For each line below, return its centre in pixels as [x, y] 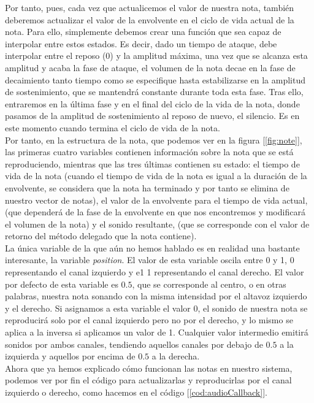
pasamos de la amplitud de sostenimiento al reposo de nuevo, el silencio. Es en [152, 116]
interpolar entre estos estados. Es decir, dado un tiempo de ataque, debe [141, 43]
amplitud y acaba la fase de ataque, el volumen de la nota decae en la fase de [150, 67]
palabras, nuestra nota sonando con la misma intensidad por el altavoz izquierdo [156, 296]
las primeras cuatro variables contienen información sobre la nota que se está [149, 152]
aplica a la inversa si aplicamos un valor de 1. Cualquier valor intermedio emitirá [157, 332]
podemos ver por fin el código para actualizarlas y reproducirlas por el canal [148, 380]
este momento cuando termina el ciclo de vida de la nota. [113, 127]
